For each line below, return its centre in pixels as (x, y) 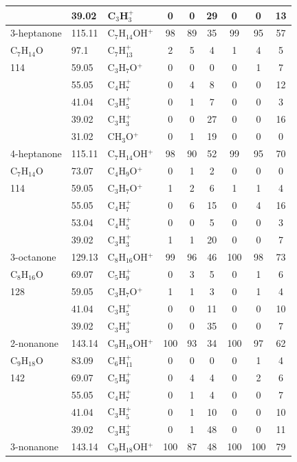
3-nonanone (35, 446)
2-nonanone (35, 343)
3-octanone (33, 256)
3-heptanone (36, 33)
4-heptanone (36, 153)
